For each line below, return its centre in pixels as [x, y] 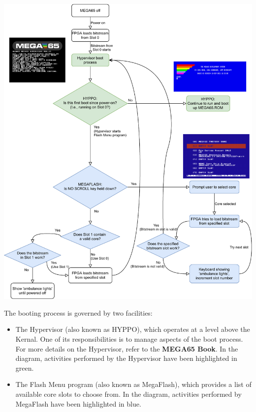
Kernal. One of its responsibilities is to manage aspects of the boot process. [129, 339]
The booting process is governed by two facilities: [78, 312]
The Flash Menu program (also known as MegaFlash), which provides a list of [133, 384]
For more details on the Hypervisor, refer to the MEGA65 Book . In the [127, 348]
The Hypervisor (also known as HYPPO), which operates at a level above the [133, 329]
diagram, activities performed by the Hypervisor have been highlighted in [126, 358]
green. [25, 368]
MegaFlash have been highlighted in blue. [78, 403]
